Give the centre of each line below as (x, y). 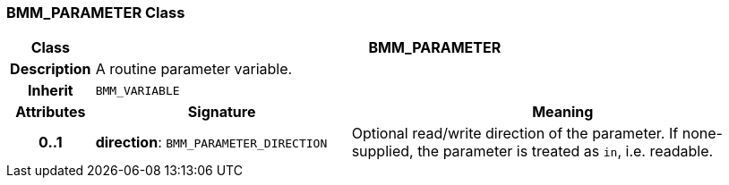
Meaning (563, 112)
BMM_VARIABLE (137, 90)
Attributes (51, 112)
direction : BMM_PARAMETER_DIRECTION (211, 143)
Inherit (50, 91)
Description (51, 69)
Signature (222, 112)
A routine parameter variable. (194, 69)
